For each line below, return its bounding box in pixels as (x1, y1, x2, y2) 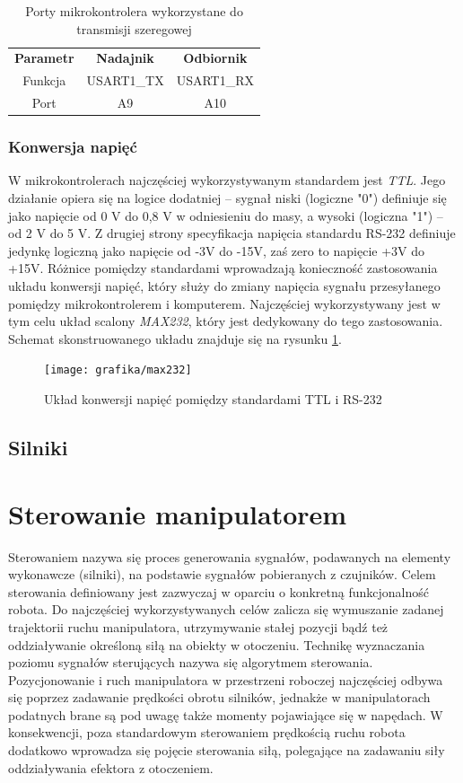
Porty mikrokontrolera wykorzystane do (25, 2, 243, 20)
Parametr (14, 48, 74, 67)
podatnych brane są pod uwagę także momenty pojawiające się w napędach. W (8, 705, 443, 724)
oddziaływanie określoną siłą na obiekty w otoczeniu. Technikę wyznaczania (8, 635, 425, 654)
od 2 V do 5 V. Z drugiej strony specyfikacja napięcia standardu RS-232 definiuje (8, 224, 456, 242)
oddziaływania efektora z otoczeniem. (8, 758, 214, 777)
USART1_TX (86, 71, 164, 90)
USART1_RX (176, 71, 255, 90)
